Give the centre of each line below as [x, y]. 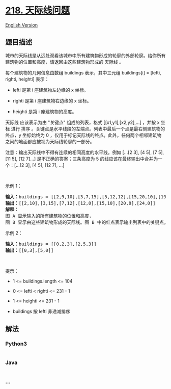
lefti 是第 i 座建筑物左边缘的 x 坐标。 [50, 90]
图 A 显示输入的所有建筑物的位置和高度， [50, 216]
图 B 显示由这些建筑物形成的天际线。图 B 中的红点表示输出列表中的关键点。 [87, 222]
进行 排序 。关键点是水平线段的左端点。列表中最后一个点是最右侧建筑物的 [88, 128]
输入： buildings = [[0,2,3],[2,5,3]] [51, 244]
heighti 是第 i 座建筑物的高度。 [45, 111]
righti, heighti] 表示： [27, 79]
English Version [22, 25]
